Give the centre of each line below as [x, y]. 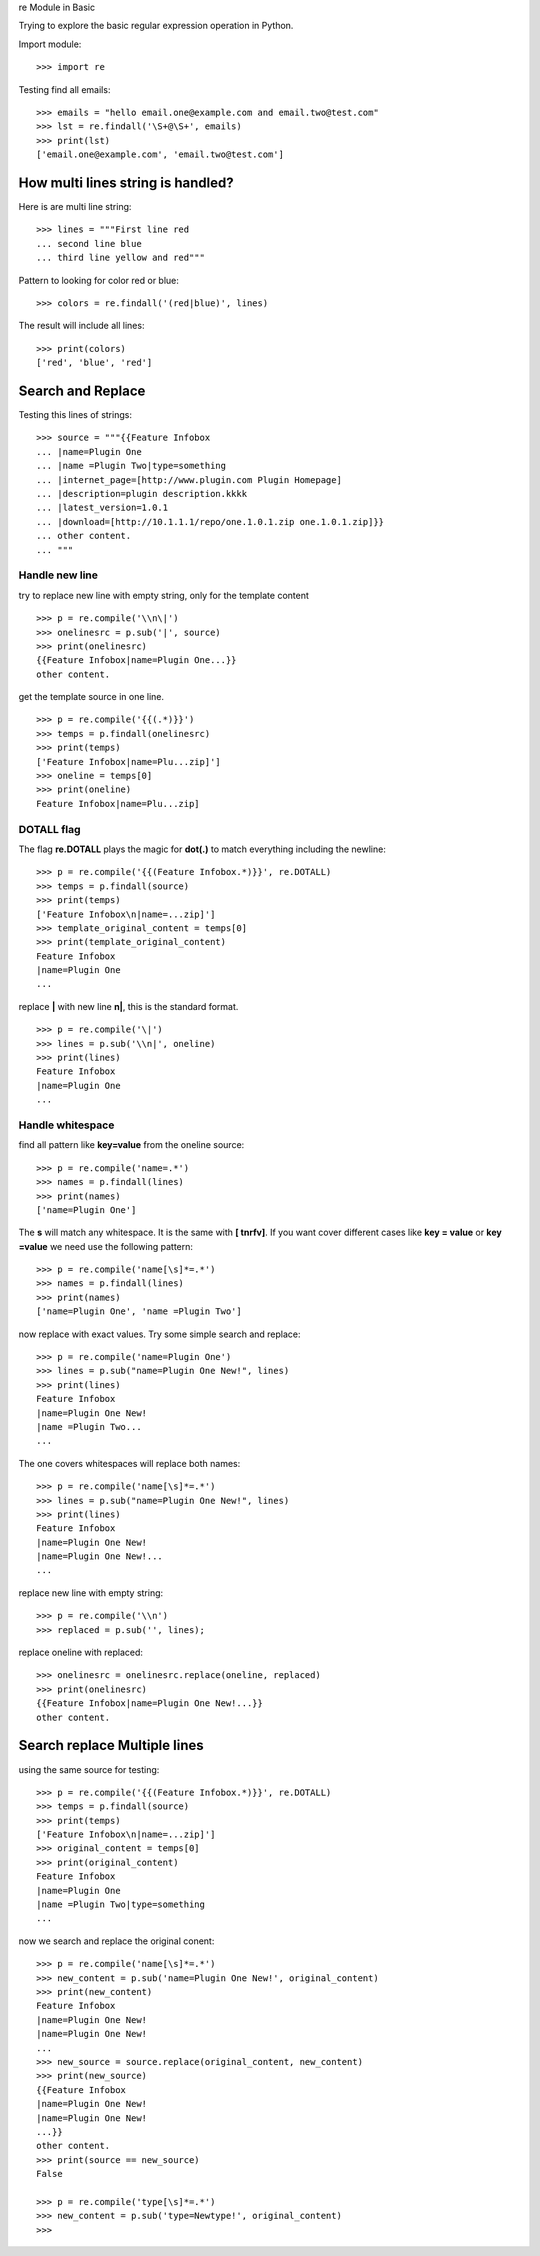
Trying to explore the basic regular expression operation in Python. [156, 26]
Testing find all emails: [64, 89]
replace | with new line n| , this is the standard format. [128, 1006]
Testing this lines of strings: [75, 415]
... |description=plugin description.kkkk [142, 494]
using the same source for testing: [89, 1769]
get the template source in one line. [91, 697]
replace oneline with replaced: [81, 1652]
